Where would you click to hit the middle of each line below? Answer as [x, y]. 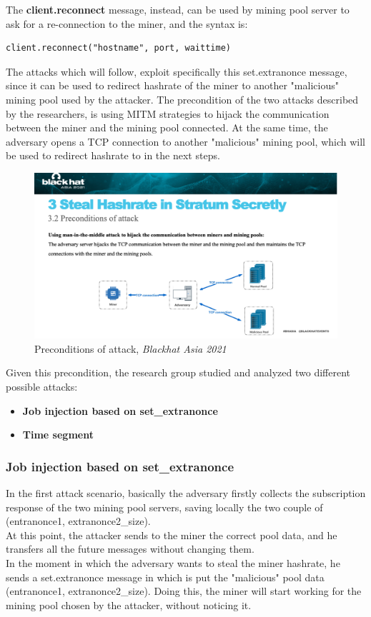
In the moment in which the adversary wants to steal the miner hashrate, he [173, 562]
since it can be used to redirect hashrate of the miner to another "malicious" [172, 85]
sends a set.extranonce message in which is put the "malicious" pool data [165, 577]
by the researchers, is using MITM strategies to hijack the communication [168, 113]
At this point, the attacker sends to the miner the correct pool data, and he [172, 535]
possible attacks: [42, 386]
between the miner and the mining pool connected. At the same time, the [167, 127]
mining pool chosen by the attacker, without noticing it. [129, 605]
